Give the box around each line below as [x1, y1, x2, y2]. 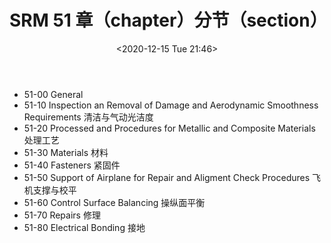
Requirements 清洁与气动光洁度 [23, 111, 154, 123]
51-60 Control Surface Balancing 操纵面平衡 [23, 196, 206, 208]
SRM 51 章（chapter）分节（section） [9, 9, 328, 32]
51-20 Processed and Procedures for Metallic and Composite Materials [23, 122, 316, 134]
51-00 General [23, 88, 84, 100]
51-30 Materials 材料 [23, 146, 109, 158]
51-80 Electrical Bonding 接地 [23, 221, 146, 233]
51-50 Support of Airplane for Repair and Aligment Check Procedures [23, 171, 311, 183]
